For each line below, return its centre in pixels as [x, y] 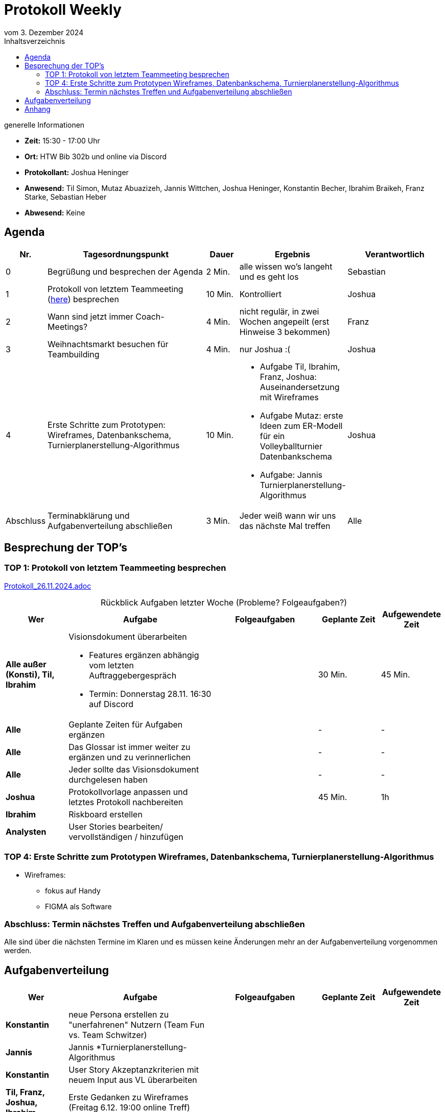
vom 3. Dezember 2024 [44, 32]
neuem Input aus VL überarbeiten [133, 1080]
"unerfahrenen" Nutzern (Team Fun [137, 1025]
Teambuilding [74, 354]
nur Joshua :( [265, 349]
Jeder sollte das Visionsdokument [134, 769]
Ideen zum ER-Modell [301, 426]
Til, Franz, [25, 1092]
